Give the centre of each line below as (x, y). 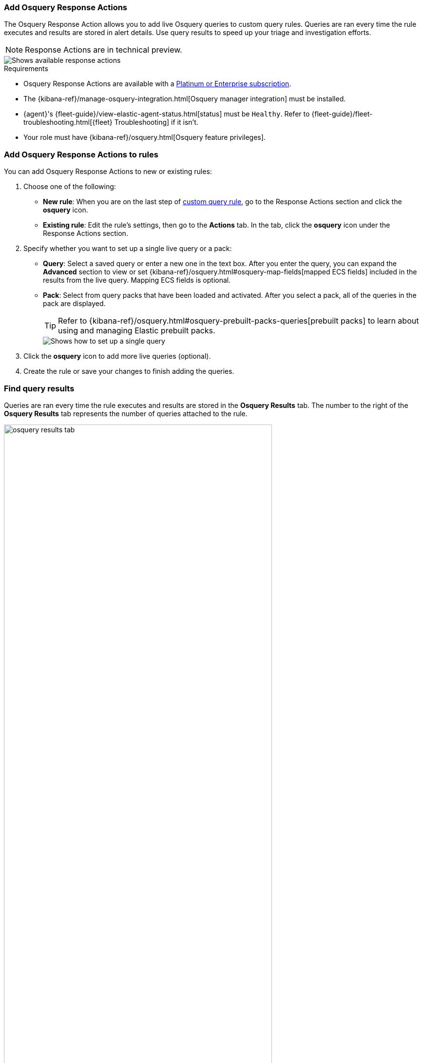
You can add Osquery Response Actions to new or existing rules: (108, 172)
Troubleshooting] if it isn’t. (156, 122)
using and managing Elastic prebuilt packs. (137, 331)
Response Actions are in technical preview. (104, 50)
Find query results (39, 388)
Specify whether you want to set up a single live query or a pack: (128, 249)
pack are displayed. (74, 304)
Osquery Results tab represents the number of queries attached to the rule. (126, 413)
